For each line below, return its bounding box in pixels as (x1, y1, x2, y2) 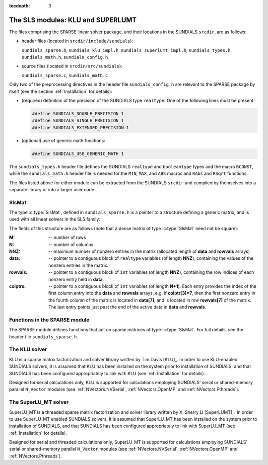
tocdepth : (9, 3, 30, 8)
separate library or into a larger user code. (9, 186, 96, 192)
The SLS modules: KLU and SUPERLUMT (9, 15, 137, 24)
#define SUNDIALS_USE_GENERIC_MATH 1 (32, 151, 124, 156)
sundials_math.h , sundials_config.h (21, 54, 108, 60)
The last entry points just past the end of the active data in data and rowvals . (48, 304, 206, 310)
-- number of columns (48, 241, 94, 247)
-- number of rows (48, 234, 86, 240)
